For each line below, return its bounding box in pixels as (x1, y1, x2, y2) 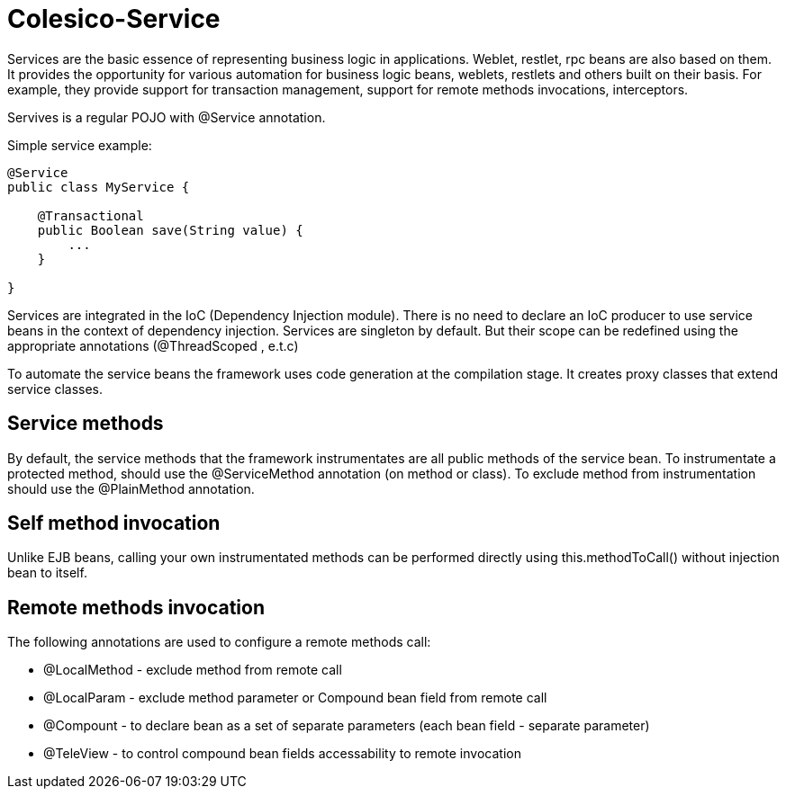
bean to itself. (7, 565, 87, 581)
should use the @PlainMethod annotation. (7, 480, 255, 496)
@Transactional (37, 208, 144, 223)
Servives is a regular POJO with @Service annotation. (7, 109, 326, 125)
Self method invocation (7, 512, 221, 535)
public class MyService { (7, 179, 190, 194)
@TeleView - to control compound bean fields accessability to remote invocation (43, 746, 521, 762)
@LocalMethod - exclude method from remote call (43, 662, 342, 678)
